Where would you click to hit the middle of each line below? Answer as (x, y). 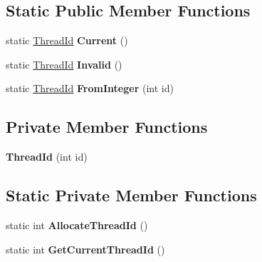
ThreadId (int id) (47, 157)
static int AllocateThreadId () (77, 225)
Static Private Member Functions (131, 195)
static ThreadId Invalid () (64, 64)
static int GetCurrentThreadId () (85, 249)
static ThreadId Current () (67, 40)
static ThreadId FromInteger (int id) (90, 88)
